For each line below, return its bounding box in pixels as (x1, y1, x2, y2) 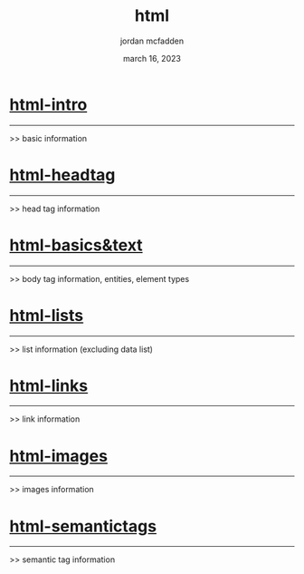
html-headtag (9, 164, 116, 185)
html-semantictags (9, 516, 157, 536)
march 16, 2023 (123, 53, 181, 63)
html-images (9, 445, 109, 466)
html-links (9, 375, 89, 395)
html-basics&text (9, 235, 143, 255)
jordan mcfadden (119, 35, 185, 46)
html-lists (9, 305, 84, 326)
